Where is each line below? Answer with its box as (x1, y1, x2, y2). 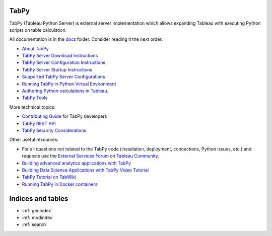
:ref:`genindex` (22, 207, 53, 213)
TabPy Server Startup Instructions (22, 66, 93, 72)
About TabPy (22, 45, 49, 51)
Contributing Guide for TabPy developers (22, 113, 107, 119)
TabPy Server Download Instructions (22, 53, 98, 59)
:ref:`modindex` (22, 214, 54, 221)
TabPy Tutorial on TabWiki (22, 174, 76, 180)
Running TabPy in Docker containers (22, 181, 98, 187)
